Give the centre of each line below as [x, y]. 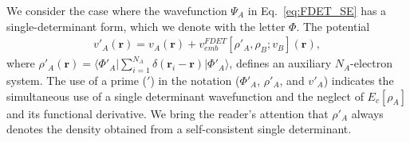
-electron [372, 63]
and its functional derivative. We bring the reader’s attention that [168, 113]
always [367, 113]
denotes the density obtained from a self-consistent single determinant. [179, 129]
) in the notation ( [195, 81]
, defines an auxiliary [280, 63]
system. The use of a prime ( [77, 81]
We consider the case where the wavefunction [117, 10]
